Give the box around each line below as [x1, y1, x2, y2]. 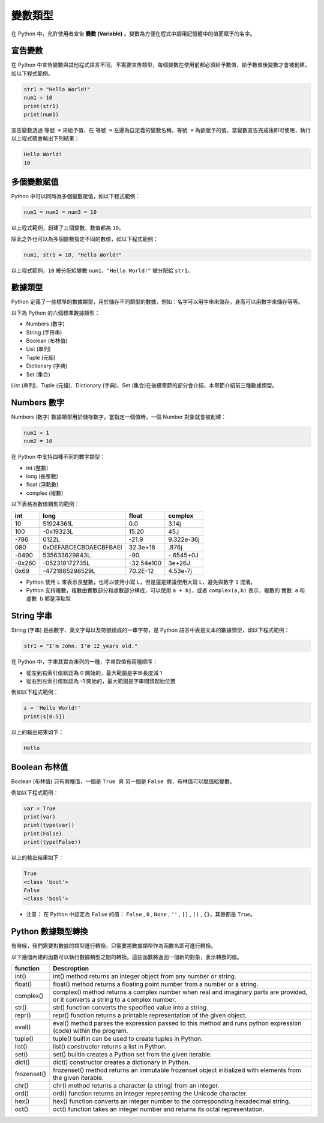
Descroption [53, 964, 89, 973]
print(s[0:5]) [23, 713, 65, 720]
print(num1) [23, 111, 59, 118]
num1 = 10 [23, 94, 53, 101]
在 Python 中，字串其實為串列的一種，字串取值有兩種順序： [11, 658, 158, 665]
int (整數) [26, 464, 49, 471]
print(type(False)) [23, 838, 81, 846]
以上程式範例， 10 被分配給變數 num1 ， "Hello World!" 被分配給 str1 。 [11, 267, 193, 274]
